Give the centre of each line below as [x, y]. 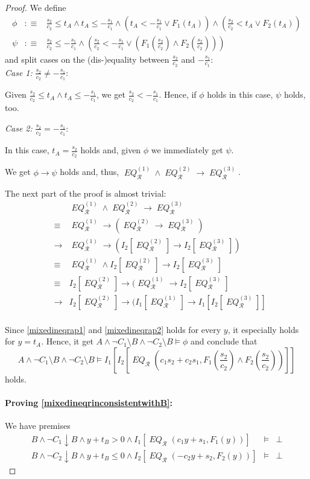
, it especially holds [263, 329]
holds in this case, [240, 94]
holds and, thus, [90, 172]
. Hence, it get [67, 341]
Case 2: [19, 128]
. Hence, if [178, 94]
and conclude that [224, 341]
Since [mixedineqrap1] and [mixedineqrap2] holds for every [113, 329]
